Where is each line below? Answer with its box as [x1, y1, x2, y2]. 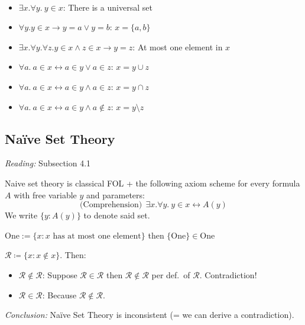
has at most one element [53, 231, 141, 240]
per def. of [151, 268, 190, 281]
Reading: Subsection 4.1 [5, 157, 91, 169]
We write [5, 209, 38, 221]
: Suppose [42, 268, 77, 281]
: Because [42, 288, 77, 301]
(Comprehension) [80, 201, 142, 210]
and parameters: [86, 188, 145, 201]
